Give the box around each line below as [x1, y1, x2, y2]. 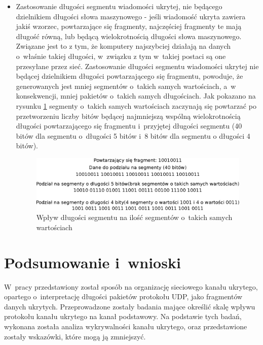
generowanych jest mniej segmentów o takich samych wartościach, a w [16, 80, 236, 91]
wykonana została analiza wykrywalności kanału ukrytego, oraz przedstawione [4, 321, 247, 331]
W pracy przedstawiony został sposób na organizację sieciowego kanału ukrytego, [4, 281, 258, 292]
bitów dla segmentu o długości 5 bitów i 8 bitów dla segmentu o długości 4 [16, 130, 250, 141]
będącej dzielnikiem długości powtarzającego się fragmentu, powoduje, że [16, 71, 243, 81]
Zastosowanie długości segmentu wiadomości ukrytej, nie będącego [16, 1, 222, 11]
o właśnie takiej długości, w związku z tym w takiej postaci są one [16, 50, 226, 61]
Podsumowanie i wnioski [4, 252, 181, 272]
